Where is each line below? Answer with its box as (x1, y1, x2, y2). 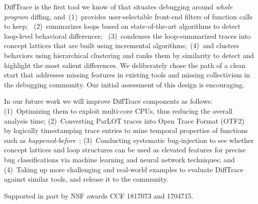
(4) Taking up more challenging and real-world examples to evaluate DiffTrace (4, 164, 244, 174)
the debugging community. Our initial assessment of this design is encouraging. (4, 79, 245, 89)
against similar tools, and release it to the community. (4, 174, 169, 184)
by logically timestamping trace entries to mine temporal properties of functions (4, 125, 248, 136)
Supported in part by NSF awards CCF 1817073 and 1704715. (4, 190, 193, 201)
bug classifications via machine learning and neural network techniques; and (4, 154, 235, 164)
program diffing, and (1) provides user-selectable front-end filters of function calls (4, 11, 253, 21)
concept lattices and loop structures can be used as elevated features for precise (4, 144, 246, 155)
